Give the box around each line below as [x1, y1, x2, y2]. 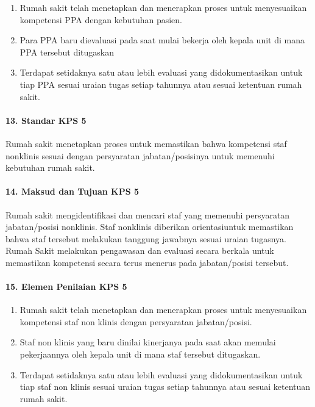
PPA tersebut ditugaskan [19, 45, 115, 58]
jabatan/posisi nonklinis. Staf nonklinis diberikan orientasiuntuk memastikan [5, 220, 294, 233]
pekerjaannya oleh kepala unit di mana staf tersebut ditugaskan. [19, 348, 261, 361]
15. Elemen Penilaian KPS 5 [5, 280, 127, 293]
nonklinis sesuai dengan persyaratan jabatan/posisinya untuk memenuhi [5, 149, 275, 162]
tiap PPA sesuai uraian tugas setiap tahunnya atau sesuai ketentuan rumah [19, 77, 302, 90]
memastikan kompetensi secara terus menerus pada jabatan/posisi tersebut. [5, 256, 289, 268]
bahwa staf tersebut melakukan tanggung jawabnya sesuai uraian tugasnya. [5, 232, 286, 245]
